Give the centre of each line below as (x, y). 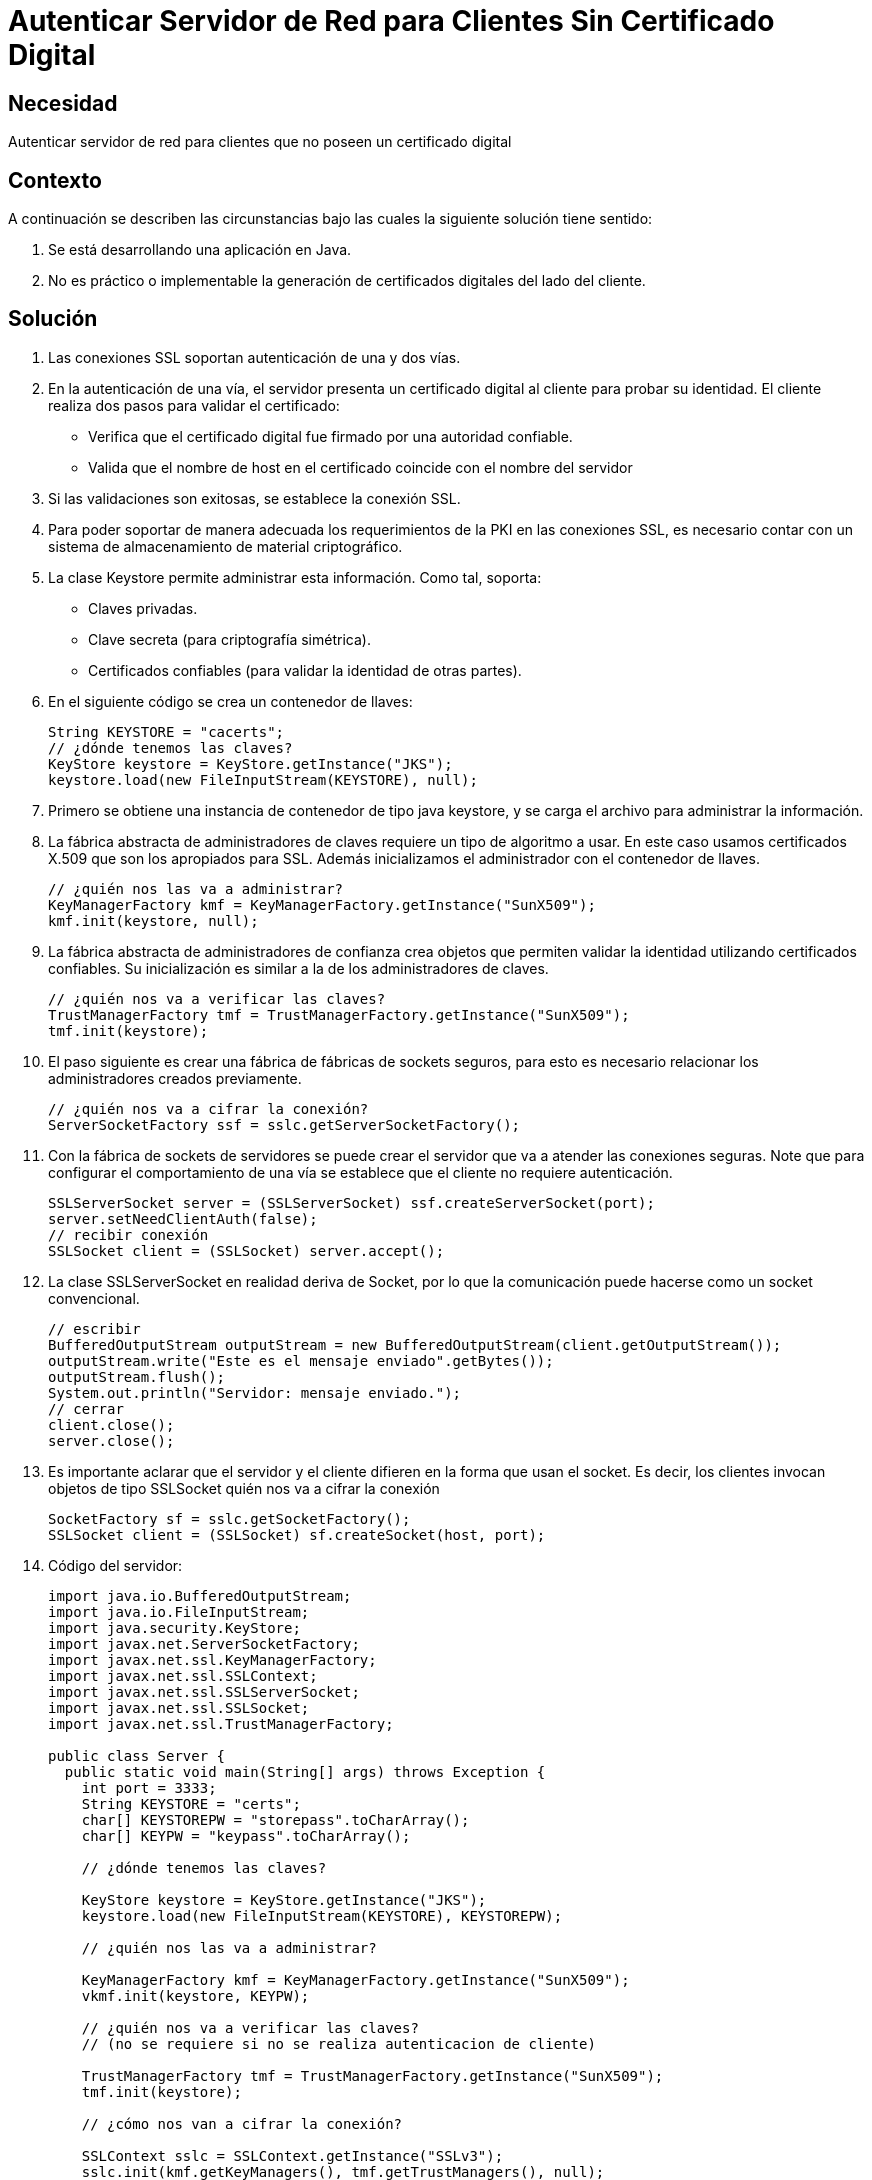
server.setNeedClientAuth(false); (183, 1218)
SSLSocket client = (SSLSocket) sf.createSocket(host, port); (297, 1534)
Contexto (55, 180)
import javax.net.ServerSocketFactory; (204, 1643)
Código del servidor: (115, 1565)
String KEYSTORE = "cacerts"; (166, 731)
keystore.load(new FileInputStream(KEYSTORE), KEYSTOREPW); (322, 1915)
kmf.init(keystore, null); (153, 920)
